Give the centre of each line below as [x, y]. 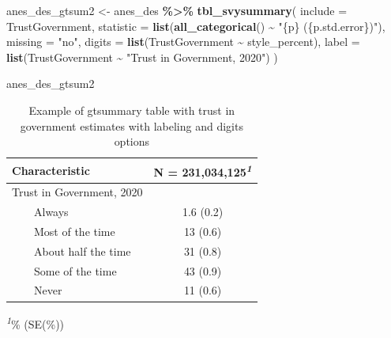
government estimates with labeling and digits [132, 125]
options [132, 141]
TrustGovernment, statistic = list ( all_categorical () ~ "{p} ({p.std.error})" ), [196, 26]
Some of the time [75, 270]
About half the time [82, 251]
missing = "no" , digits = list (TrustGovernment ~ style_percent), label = [183, 42]
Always [51, 212]
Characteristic [51, 170]
